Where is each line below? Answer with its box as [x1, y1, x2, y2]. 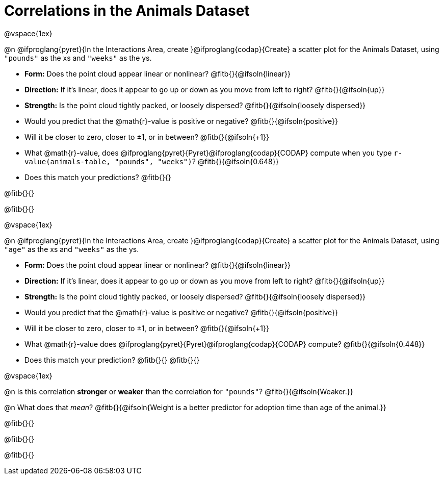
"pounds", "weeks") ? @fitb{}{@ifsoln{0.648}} [115, 157, 279, 166]
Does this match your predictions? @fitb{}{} [24, 172, 171, 182]
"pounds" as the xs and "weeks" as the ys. [4, 53, 152, 62]
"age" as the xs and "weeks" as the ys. [4, 244, 139, 254]
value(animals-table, [24, 157, 111, 166]
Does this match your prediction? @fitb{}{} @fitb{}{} [24, 355, 200, 364]
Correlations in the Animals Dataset [4, 2, 250, 19]
